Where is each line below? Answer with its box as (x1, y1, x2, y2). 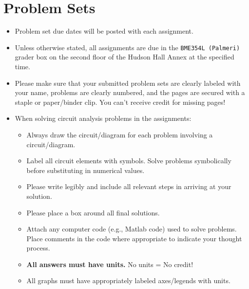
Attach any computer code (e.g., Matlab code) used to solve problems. (26, 224, 237, 234)
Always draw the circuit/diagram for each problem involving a (26, 129, 213, 139)
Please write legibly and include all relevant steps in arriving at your (26, 181, 231, 192)
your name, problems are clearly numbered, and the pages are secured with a (15, 87, 245, 97)
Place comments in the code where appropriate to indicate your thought (26, 233, 242, 243)
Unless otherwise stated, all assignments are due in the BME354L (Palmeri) (15, 42, 240, 52)
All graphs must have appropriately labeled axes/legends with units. (26, 275, 230, 286)
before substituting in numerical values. (26, 165, 145, 175)
